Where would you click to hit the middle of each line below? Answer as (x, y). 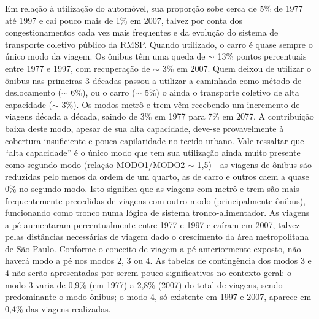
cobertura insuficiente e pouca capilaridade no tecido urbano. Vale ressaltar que (155, 140)
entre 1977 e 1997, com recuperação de (78, 68)
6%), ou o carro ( (103, 92)
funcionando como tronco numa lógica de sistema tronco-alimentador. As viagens (157, 213)
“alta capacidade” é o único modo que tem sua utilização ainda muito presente (153, 152)
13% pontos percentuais (262, 56)
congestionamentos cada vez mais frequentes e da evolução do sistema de (142, 32)
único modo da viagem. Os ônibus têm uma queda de (105, 56)
